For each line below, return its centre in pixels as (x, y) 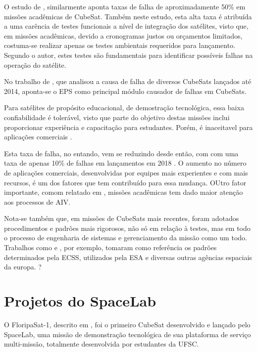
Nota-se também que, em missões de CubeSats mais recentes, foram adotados (122, 218)
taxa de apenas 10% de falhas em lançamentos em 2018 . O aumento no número (125, 163)
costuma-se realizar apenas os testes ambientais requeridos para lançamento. (120, 45)
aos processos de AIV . (37, 201)
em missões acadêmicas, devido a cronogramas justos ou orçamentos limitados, (123, 35)
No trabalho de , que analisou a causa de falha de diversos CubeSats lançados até (128, 81)
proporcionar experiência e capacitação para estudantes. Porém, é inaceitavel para (128, 127)
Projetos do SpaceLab (80, 301)
